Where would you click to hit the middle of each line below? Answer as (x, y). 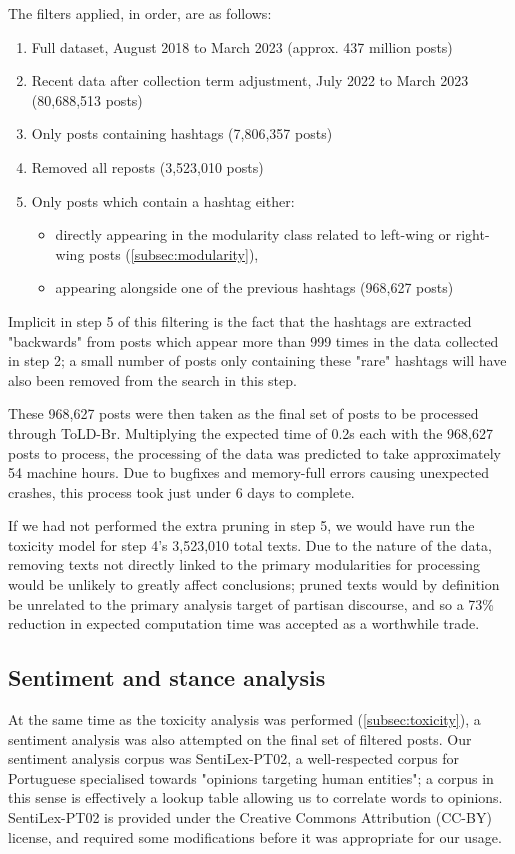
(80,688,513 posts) (87, 99)
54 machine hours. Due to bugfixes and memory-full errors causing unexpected (248, 472)
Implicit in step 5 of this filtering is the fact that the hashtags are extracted (240, 320)
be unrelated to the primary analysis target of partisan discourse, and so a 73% (251, 603)
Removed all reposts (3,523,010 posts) (147, 166)
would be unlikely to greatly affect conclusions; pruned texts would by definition (254, 584)
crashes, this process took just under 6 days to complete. (181, 491)
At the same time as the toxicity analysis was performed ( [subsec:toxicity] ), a (244, 719)
